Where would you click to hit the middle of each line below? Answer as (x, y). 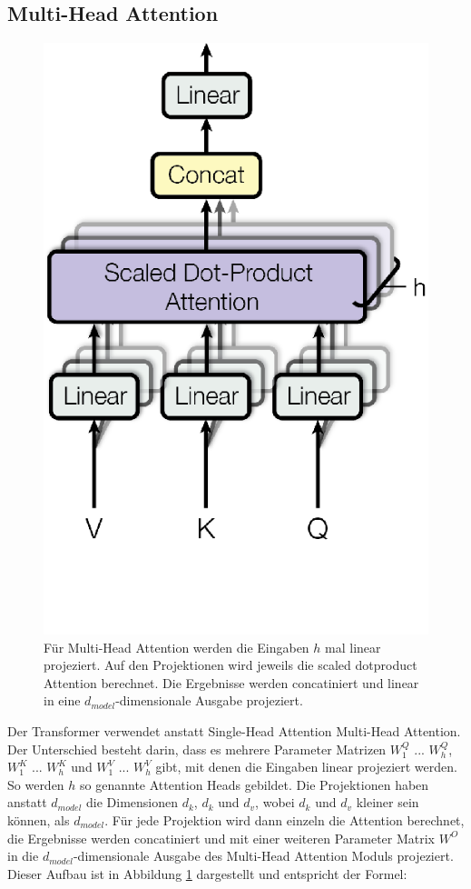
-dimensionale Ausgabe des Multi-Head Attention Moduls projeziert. (263, 856)
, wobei (275, 802)
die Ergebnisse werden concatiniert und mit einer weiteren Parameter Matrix (221, 838)
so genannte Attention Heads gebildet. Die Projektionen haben (255, 784)
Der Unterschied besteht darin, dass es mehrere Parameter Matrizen (197, 749)
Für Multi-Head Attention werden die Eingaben (177, 647)
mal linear (353, 647)
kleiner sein (388, 802)
